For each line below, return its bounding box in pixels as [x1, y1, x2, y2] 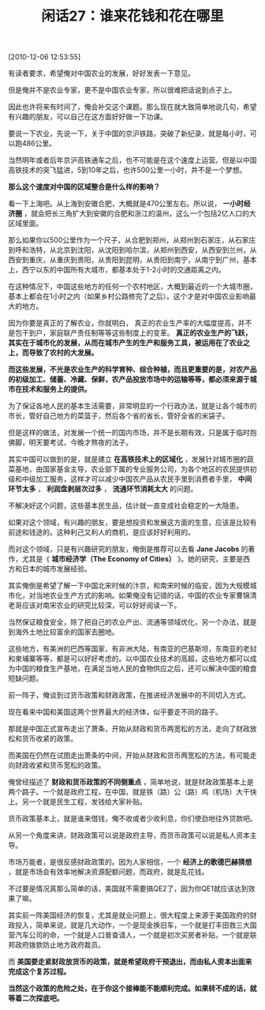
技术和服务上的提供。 [21, 385, 91, 394]
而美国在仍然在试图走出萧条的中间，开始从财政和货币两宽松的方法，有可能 [8, 751, 250, 760]
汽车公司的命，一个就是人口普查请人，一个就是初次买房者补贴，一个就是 [14, 930, 250, 940]
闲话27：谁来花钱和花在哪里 [41, 7, 224, 25]
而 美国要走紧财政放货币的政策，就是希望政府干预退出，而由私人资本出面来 [8, 957, 252, 967]
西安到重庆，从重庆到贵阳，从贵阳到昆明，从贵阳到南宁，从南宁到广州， [8, 255, 243, 265]
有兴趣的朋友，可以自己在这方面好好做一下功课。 [8, 112, 167, 122]
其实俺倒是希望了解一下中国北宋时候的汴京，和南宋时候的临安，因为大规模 [8, 581, 250, 591]
